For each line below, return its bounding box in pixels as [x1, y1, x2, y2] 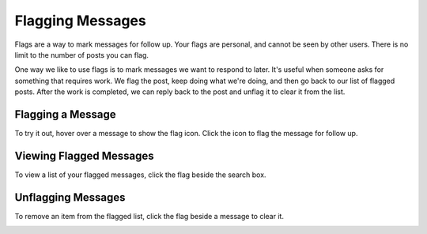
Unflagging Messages [14, 191, 126, 204]
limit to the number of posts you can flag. [14, 50, 149, 59]
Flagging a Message [14, 108, 116, 121]
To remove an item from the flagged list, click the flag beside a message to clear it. [14, 211, 285, 221]
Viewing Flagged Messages [14, 149, 154, 162]
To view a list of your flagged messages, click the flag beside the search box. [14, 170, 266, 179]
